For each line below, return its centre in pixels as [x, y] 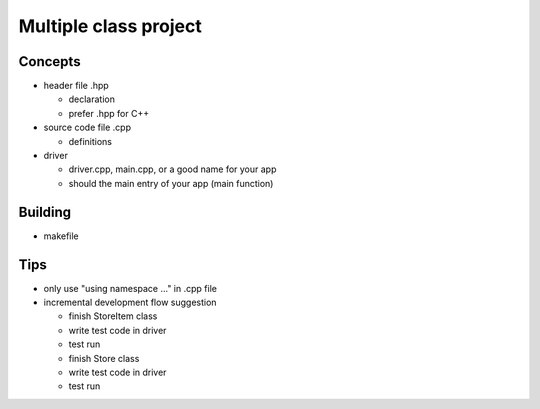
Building [45, 211]
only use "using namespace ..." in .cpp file [130, 288]
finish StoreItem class [113, 316]
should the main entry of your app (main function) [171, 183]
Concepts [49, 61]
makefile [61, 236]
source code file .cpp [87, 127]
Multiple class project [110, 26]
